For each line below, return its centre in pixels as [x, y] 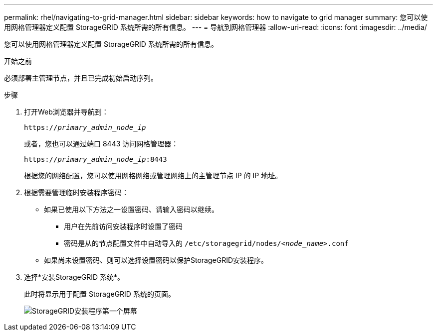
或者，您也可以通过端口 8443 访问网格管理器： [101, 144]
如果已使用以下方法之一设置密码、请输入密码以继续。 [131, 209]
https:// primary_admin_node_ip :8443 [96, 159]
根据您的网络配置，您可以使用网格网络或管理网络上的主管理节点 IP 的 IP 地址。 [153, 175]
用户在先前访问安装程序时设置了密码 [123, 226]
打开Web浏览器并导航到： [66, 112]
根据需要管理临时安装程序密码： [76, 192]
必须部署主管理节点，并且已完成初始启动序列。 [81, 78]
